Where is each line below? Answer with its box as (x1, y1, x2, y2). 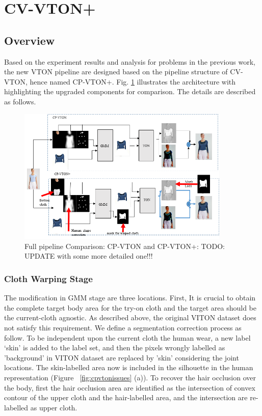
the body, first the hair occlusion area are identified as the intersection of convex (4, 382, 255, 393)
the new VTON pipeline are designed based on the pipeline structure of (4, 66, 228, 77)
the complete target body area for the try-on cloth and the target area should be (4, 302, 256, 313)
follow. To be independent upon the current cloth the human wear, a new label (4, 332, 251, 343)
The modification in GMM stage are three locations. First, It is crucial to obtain (4, 292, 256, 303)
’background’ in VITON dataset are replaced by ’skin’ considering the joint (4, 352, 239, 363)
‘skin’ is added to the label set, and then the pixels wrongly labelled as (4, 342, 225, 353)
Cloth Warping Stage (4, 272, 93, 285)
